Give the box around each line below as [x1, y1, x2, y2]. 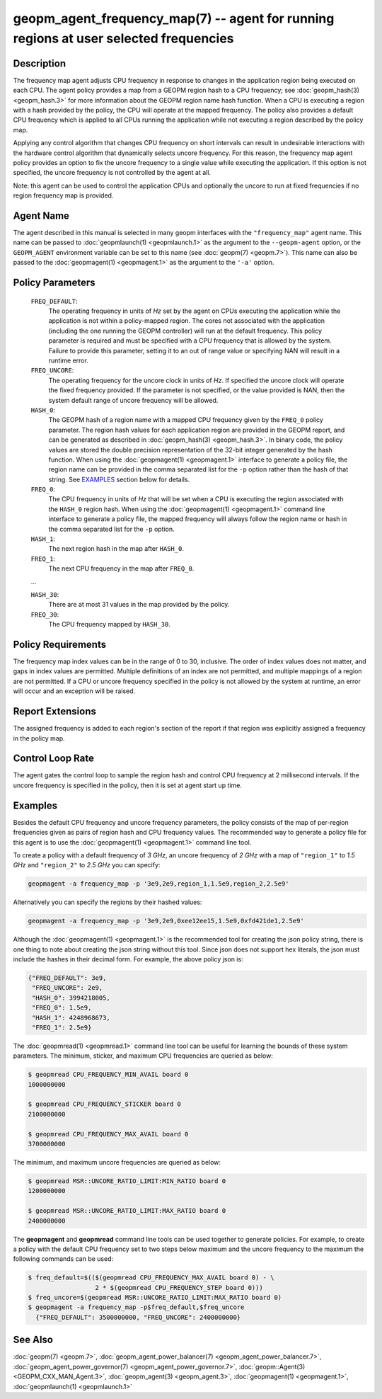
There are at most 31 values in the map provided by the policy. [48, 600, 230, 609]
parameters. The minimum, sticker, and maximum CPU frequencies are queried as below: [13, 1051, 274, 1060]
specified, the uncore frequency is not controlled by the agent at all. [13, 169, 212, 177]
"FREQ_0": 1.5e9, [32, 1004, 92, 1012]
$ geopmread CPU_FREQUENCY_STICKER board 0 [28, 1100, 182, 1108]
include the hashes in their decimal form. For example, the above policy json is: [13, 955, 243, 963]
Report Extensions [13, 705, 97, 718]
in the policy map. [13, 733, 65, 743]
